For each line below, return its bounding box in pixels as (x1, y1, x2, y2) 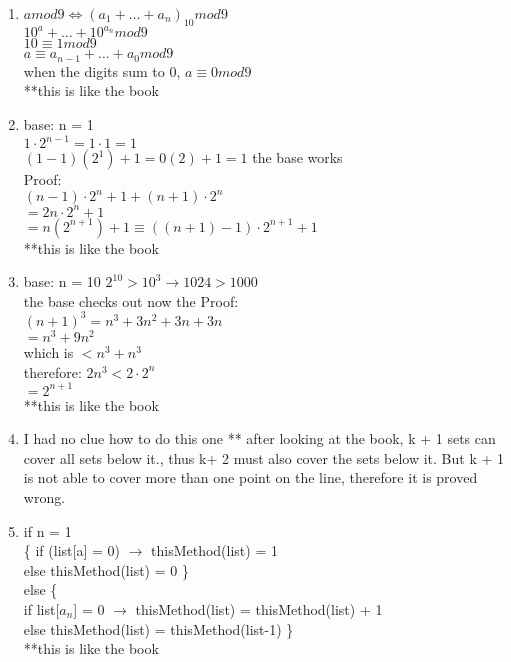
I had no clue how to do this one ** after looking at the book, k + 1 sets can (23, 428, 496, 449)
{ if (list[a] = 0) (23, 540, 120, 561)
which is (23, 341, 74, 362)
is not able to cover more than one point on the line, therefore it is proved (23, 467, 478, 488)
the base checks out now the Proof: (23, 290, 239, 311)
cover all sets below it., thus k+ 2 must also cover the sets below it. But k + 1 (23, 447, 505, 468)
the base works (252, 147, 343, 168)
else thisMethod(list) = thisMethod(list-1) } (23, 618, 294, 639)
